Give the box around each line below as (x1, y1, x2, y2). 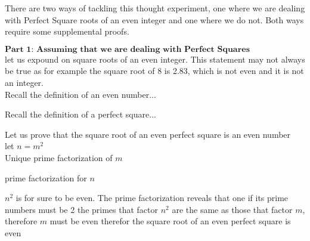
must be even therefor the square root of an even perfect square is (49, 215, 291, 227)
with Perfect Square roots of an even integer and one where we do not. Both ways (5, 13, 304, 26)
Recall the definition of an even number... (5, 88, 156, 100)
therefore (5, 215, 38, 227)
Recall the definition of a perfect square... (5, 108, 156, 120)
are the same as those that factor (172, 203, 293, 215)
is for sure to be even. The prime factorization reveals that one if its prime (15, 191, 289, 204)
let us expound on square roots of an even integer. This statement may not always (5, 52, 305, 65)
